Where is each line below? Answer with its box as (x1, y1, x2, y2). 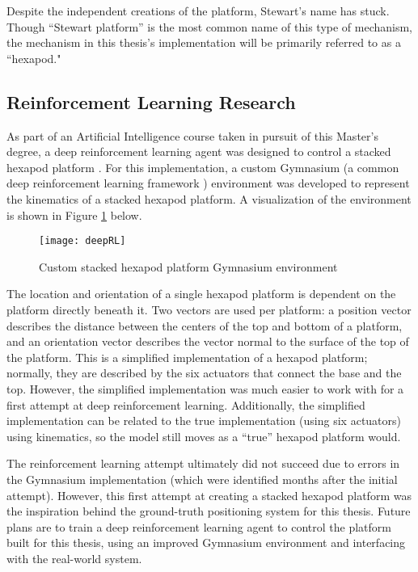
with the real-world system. (6, 549, 142, 566)
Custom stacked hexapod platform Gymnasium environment (39, 258, 338, 275)
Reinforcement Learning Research (6, 89, 296, 114)
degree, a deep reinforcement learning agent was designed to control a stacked (6, 143, 391, 160)
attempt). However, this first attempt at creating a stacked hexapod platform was (6, 486, 412, 503)
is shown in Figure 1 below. (6, 206, 142, 223)
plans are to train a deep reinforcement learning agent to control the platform (6, 518, 391, 535)
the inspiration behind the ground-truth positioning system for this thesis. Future (6, 503, 411, 519)
